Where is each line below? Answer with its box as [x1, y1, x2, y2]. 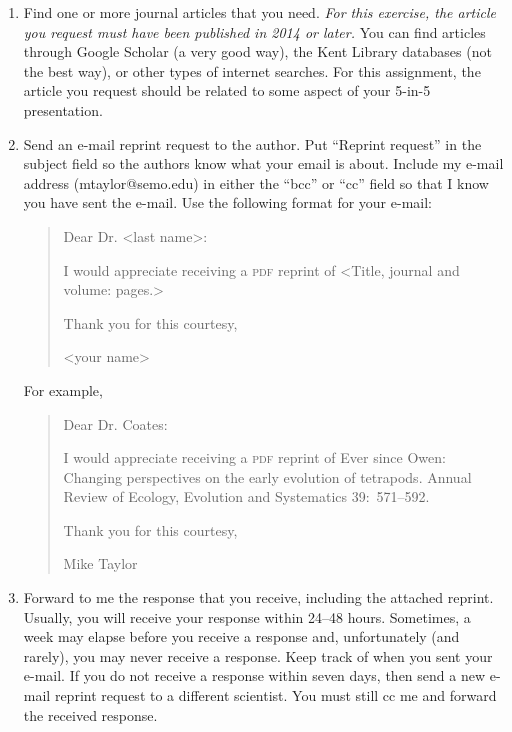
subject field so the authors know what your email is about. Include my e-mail [23, 153, 504, 174]
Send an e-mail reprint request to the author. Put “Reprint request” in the [23, 133, 482, 154]
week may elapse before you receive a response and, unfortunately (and [23, 626, 460, 647]
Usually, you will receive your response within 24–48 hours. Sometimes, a [23, 606, 471, 627]
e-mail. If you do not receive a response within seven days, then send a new [23, 665, 486, 686]
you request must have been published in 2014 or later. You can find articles [23, 21, 486, 42]
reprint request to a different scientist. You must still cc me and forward [54, 685, 497, 706]
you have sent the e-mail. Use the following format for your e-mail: [23, 192, 432, 213]
